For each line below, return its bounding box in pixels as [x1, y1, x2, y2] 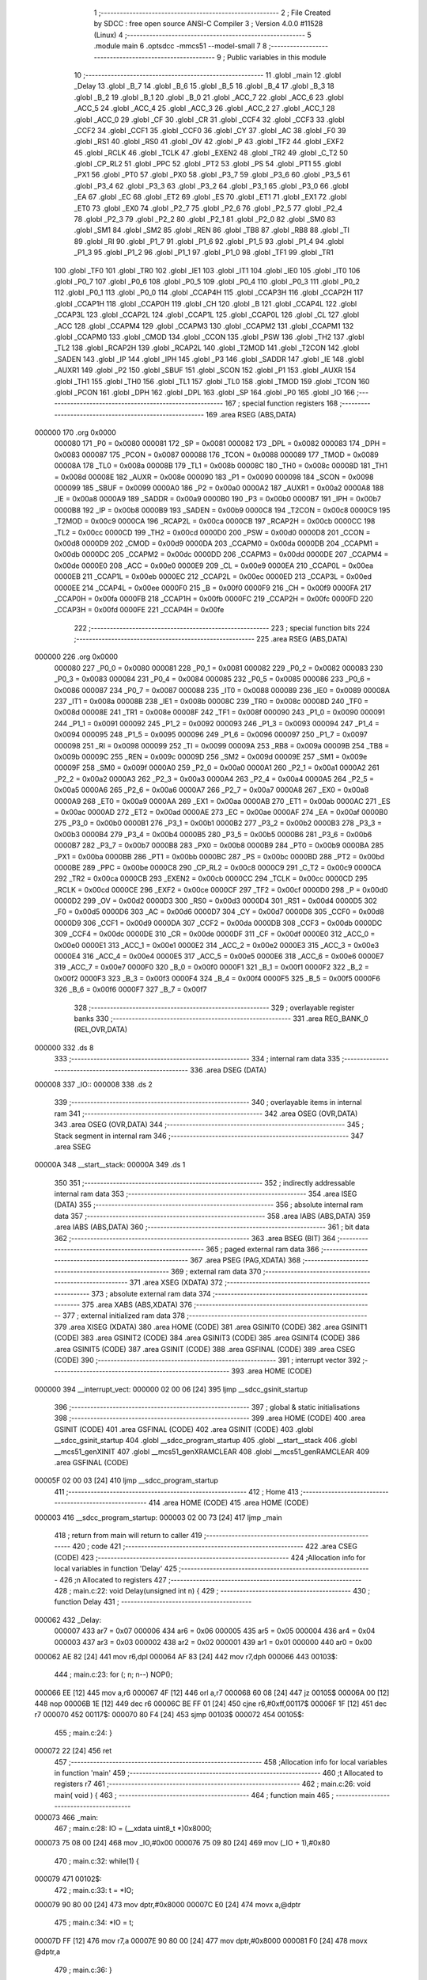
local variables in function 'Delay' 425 [54, 1564, 178, 1574]
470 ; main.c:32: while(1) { [54, 1856, 140, 1865]
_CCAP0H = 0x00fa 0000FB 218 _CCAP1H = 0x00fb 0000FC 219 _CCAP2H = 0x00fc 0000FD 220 [54, 594, 373, 604]
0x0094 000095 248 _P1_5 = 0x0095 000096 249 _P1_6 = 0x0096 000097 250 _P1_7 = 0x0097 [54, 729, 368, 740]
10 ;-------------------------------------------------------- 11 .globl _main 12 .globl [74, 70, 342, 79]
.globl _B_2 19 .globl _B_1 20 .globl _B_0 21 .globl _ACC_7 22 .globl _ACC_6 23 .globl [74, 92, 344, 102]
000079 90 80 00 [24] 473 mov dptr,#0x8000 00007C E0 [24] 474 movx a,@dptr [34, 1899, 301, 1909]
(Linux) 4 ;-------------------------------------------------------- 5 [93, 30, 312, 40]
